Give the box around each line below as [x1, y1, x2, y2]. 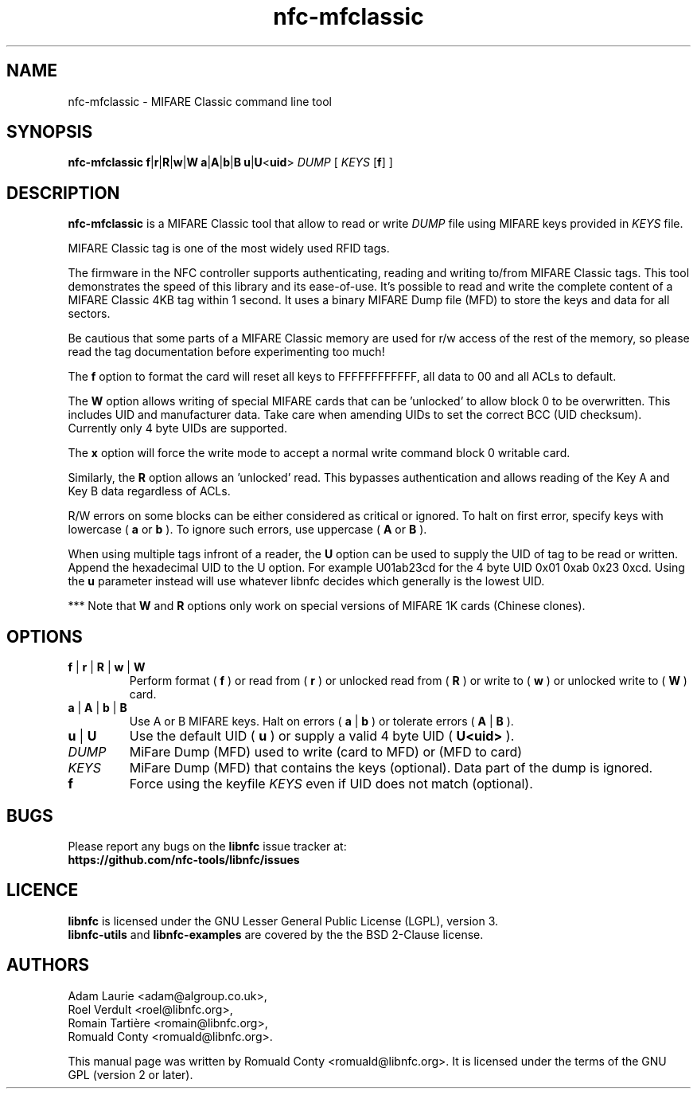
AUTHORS [6, 955, 90, 976]
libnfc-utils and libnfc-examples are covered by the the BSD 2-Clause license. [68, 927, 484, 941]
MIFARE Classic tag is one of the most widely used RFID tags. [68, 241, 390, 256]
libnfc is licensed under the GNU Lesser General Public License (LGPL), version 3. [68, 913, 499, 928]
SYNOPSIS [6, 122, 93, 143]
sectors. [68, 307, 111, 321]
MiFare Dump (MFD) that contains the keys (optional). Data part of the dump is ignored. [129, 760, 653, 776]
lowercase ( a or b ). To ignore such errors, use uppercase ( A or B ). [68, 522, 427, 537]
